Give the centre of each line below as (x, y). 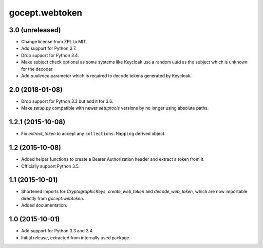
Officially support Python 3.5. (50, 166)
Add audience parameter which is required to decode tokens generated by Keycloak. (106, 76)
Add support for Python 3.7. (49, 48)
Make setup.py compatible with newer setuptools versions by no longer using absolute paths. (115, 108)
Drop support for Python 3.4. (50, 55)
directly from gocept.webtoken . (53, 198)
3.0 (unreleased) (35, 30)
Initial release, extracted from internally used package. (76, 238)
